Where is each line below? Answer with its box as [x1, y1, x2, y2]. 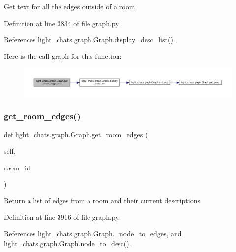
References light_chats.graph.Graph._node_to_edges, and [4, 228, 182, 238]
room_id [4, 162, 30, 172]
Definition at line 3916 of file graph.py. [4, 212, 120, 222]
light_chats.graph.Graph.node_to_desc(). [4, 238, 131, 248]
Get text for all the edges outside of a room [4, 1, 135, 11]
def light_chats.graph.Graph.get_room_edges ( [4, 129, 148, 140]
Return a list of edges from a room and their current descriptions [4, 195, 200, 205]
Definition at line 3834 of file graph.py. [4, 18, 120, 28]
